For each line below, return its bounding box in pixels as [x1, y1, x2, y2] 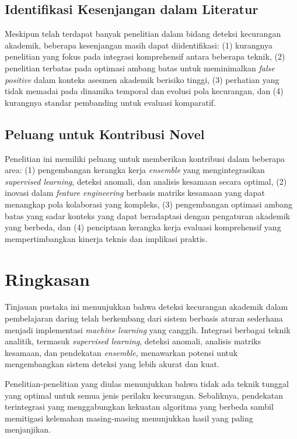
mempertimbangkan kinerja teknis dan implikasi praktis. [5, 232, 208, 244]
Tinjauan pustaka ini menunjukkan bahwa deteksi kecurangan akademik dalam [5, 300, 288, 313]
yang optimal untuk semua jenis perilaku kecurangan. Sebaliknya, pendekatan [5, 389, 284, 401]
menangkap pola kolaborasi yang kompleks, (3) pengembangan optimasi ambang [5, 198, 293, 210]
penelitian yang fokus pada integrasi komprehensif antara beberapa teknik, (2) [5, 50, 285, 63]
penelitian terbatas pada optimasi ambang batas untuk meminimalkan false [5, 61, 275, 74]
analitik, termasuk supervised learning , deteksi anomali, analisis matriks [5, 335, 261, 347]
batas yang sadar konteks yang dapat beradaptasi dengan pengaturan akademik [5, 209, 290, 222]
